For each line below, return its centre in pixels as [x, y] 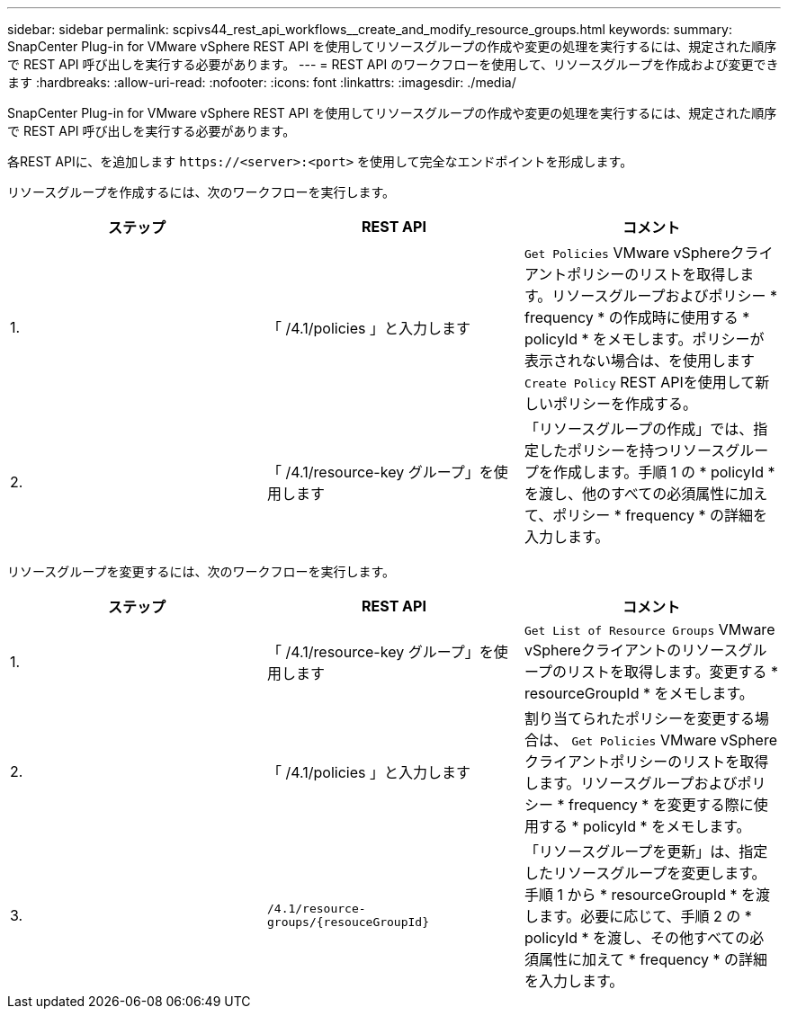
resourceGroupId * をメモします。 [639, 693]
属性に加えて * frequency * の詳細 [653, 959]
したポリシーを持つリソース [632, 450]
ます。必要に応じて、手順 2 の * [645, 916]
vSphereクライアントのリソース [631, 650]
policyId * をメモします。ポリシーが [644, 339]
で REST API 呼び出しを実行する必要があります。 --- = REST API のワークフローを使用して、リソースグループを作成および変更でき [393, 64]
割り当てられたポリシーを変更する [639, 718]
